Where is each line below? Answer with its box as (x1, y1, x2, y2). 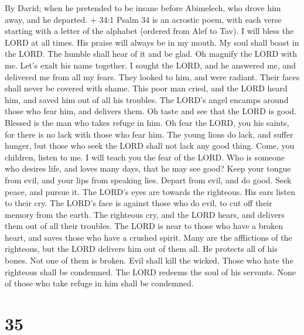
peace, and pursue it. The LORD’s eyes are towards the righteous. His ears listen (5, 185, 296, 197)
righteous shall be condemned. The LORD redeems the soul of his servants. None (5, 265, 296, 278)
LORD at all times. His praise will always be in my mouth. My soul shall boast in (5, 36, 299, 48)
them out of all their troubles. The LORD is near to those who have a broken (5, 220, 283, 232)
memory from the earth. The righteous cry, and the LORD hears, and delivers (5, 208, 285, 220)
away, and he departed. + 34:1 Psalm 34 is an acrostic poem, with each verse (5, 13, 282, 25)
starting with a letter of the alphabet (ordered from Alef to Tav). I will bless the (5, 25, 294, 37)
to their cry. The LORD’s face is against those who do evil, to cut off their (5, 197, 272, 209)
